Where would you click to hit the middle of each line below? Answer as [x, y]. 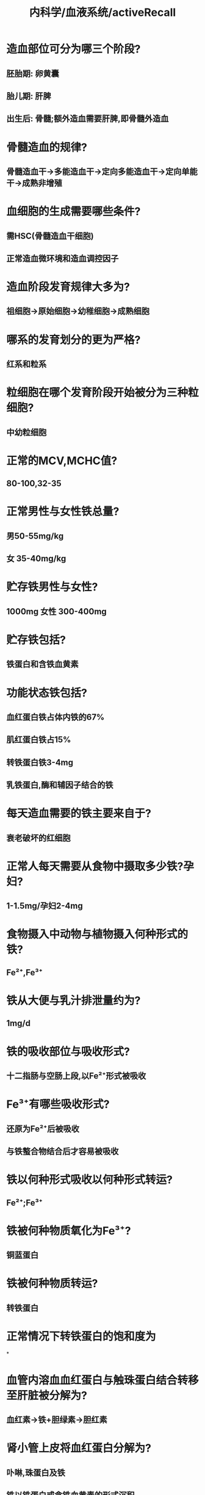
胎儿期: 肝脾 [29, 96]
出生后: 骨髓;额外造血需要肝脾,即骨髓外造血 [88, 119]
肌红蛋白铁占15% [39, 740]
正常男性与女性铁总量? [63, 511]
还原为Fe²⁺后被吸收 [43, 1129]
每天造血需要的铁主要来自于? [79, 813]
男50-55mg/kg [35, 536]
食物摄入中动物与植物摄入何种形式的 [97, 934]
